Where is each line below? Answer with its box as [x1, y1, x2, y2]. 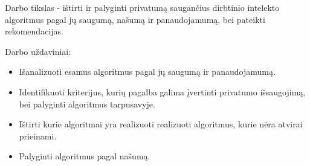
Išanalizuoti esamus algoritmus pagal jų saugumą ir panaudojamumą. [19, 65, 276, 78]
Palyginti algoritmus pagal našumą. [19, 150, 150, 162]
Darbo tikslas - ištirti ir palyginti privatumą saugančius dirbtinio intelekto [5, 1, 280, 13]
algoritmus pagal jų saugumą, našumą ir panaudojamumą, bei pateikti [5, 13, 265, 25]
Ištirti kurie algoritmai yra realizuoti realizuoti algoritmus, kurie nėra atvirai [19, 118, 303, 130]
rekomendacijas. [5, 25, 63, 37]
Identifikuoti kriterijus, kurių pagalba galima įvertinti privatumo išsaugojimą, [19, 85, 306, 98]
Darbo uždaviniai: [5, 45, 71, 57]
